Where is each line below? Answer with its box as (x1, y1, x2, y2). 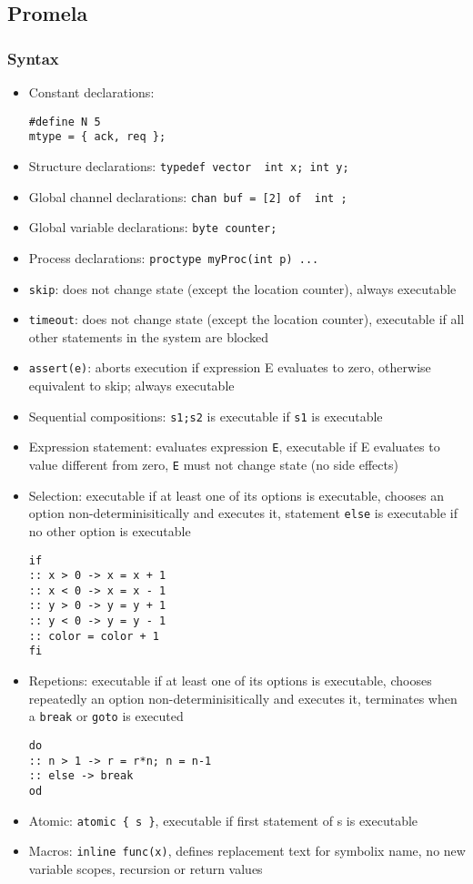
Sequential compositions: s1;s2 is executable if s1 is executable (28, 406, 383, 425)
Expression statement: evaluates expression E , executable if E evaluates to (28, 437, 440, 456)
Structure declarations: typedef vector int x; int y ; (28, 156, 349, 175)
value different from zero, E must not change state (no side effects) (28, 455, 398, 473)
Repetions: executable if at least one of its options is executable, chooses (28, 671, 432, 690)
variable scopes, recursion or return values (28, 859, 263, 878)
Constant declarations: (28, 83, 155, 101)
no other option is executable (28, 521, 191, 540)
